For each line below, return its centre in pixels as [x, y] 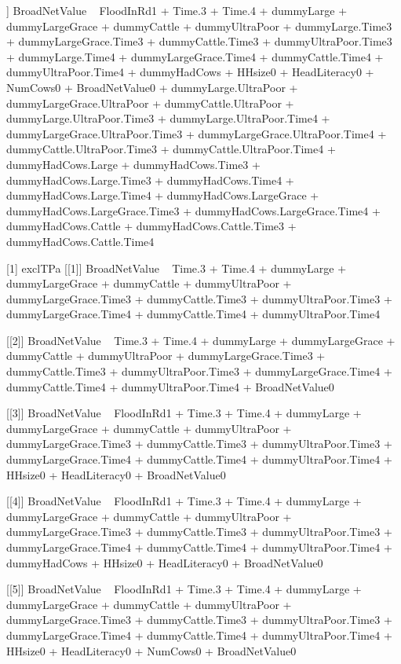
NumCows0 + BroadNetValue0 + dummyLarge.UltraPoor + [152, 87]
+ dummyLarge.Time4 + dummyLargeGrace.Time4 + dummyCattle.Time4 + [195, 56]
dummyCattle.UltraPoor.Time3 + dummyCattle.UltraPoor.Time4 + [171, 149]
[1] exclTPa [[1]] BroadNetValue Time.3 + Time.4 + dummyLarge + [177, 268]
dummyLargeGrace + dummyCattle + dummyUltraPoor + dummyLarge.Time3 [199, 26]
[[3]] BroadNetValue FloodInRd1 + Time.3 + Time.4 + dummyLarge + [184, 413]
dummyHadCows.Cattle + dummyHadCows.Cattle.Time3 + [151, 226]
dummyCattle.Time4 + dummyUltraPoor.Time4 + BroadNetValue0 [170, 386]
